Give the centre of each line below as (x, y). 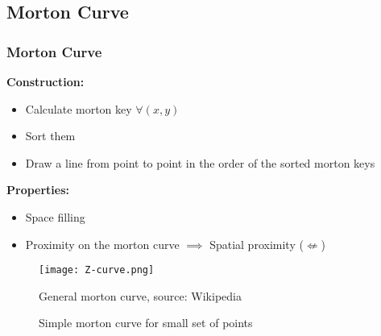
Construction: (46, 81)
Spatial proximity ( (257, 244)
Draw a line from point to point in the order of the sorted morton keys (200, 162)
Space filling (55, 216)
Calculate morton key (79, 108)
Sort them (50, 136)
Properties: (38, 190)
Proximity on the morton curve (102, 244)
